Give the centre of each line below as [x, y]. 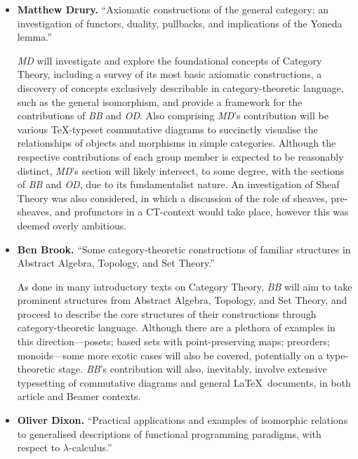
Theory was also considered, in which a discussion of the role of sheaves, [172, 198]
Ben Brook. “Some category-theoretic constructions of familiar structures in [184, 249]
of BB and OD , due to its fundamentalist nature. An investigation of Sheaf [178, 184]
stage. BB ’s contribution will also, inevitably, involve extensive [193, 369]
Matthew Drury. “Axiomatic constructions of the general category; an [173, 9]
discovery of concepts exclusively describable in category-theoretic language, [180, 87]
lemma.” [34, 37]
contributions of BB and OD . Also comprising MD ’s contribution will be [173, 115]
